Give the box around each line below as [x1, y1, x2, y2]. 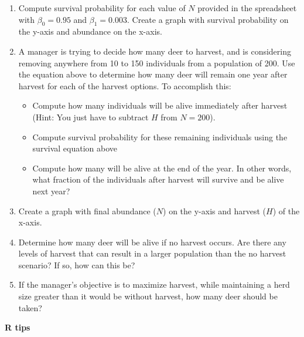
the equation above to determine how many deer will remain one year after [18, 68, 288, 80]
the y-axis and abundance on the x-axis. [18, 25, 162, 38]
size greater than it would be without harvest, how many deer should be [18, 290, 278, 302]
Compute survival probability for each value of [18, 2, 186, 14]
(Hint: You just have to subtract [32, 110, 149, 123]
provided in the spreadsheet [197, 2, 297, 14]
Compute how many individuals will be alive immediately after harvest [32, 99, 288, 112]
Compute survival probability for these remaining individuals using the [32, 130, 288, 143]
